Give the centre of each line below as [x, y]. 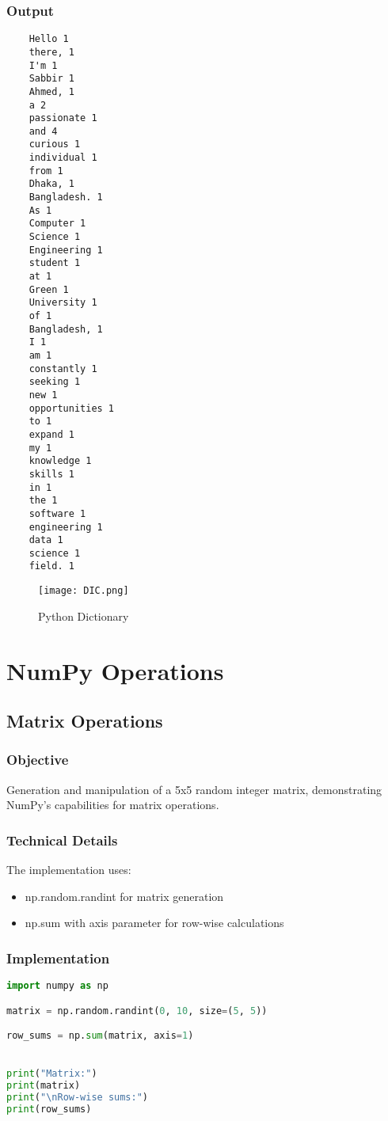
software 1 [57, 513]
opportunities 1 [72, 408]
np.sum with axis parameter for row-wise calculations [154, 923]
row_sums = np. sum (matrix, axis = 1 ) [100, 1036]
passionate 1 [63, 118]
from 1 [46, 171]
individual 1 [63, 158]
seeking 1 [55, 382]
